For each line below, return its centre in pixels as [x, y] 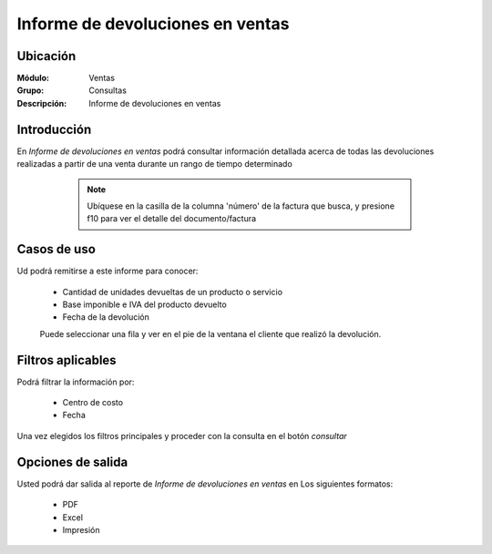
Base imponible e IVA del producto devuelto [144, 304]
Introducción [54, 129]
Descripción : [42, 103]
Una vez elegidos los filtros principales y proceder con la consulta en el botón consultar [182, 436]
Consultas [108, 90]
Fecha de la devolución [106, 317]
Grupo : [31, 90]
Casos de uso [56, 249]
